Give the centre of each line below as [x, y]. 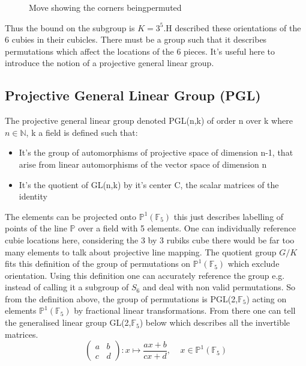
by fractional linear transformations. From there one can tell [185, 310]
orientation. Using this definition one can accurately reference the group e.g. [145, 275]
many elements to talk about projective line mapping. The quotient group [141, 252]
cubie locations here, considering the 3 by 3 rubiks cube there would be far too [150, 239]
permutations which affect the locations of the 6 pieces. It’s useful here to [140, 51]
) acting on [266, 298]
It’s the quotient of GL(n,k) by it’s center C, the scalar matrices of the [149, 184]
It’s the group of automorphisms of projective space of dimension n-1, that [156, 152]
